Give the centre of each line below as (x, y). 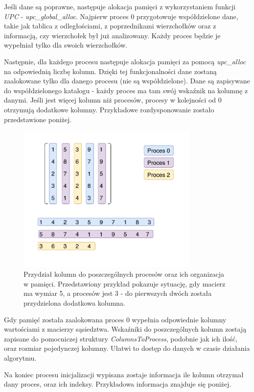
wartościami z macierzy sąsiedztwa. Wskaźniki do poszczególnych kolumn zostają (125, 329)
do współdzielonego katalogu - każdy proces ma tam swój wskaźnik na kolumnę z (126, 90)
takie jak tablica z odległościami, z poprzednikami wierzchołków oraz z (110, 26)
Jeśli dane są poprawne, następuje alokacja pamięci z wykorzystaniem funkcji (120, 6)
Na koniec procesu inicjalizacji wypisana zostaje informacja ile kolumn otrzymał (124, 374)
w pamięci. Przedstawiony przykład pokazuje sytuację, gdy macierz (125, 283)
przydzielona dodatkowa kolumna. (74, 303)
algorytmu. (20, 357)
